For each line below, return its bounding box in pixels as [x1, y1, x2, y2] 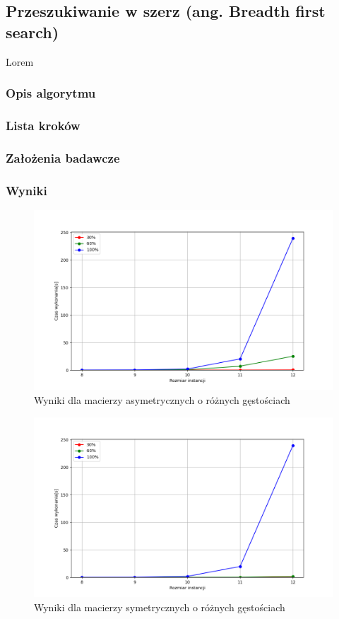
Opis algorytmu [6, 84, 96, 102]
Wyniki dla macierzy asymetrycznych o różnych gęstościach [34, 392, 290, 407]
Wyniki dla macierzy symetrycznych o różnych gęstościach [34, 599, 285, 614]
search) [6, 21, 59, 42]
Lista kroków [6, 116, 81, 134]
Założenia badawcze [6, 149, 120, 166]
